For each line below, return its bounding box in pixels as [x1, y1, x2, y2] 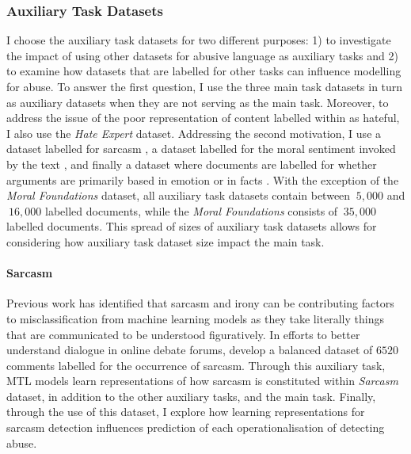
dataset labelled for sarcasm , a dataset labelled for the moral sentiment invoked [6, 140, 396, 157]
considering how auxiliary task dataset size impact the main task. [6, 233, 325, 250]
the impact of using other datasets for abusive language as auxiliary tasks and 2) [6, 47, 398, 63]
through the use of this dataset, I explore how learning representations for [6, 403, 365, 420]
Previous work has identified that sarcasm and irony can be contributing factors [6, 295, 394, 311]
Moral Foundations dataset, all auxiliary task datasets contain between [6, 187, 351, 204]
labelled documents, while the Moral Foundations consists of [44, 202, 338, 219]
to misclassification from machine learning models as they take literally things [6, 310, 384, 326]
